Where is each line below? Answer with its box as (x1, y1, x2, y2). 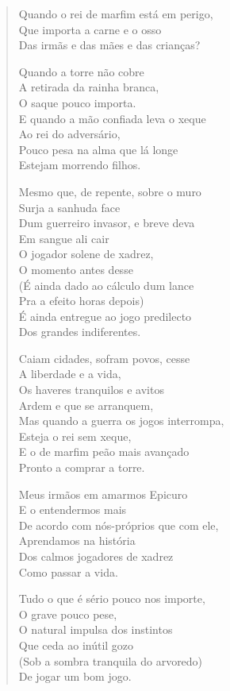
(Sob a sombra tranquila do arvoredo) (18, 652, 203, 669)
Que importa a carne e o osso (18, 21, 162, 37)
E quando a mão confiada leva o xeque (18, 110, 206, 126)
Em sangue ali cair (18, 230, 109, 246)
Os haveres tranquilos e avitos (18, 381, 164, 398)
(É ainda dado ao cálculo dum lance (18, 276, 194, 293)
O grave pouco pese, (18, 605, 117, 622)
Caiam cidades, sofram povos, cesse (18, 349, 190, 366)
